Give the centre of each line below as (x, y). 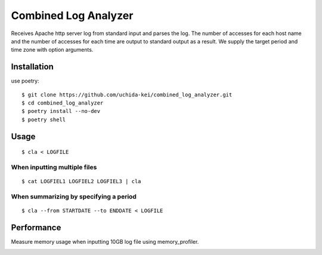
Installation (32, 67)
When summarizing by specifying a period (74, 196)
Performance (36, 227)
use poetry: (25, 81)
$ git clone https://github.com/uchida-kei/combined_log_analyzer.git (127, 95)
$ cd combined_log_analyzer (63, 103)
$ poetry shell (44, 119)
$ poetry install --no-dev (61, 111)
